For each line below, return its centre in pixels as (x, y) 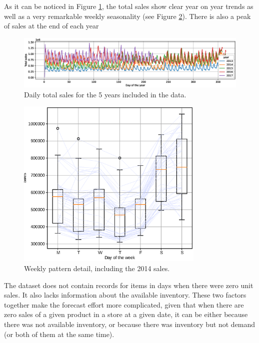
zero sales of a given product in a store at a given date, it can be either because (126, 314)
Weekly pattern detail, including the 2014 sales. (97, 268)
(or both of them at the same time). (59, 334)
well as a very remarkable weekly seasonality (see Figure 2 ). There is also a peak (127, 16)
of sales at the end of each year (51, 26)
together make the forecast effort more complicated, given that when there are (124, 304)
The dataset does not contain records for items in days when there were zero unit (129, 285)
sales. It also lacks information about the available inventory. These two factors (125, 295)
